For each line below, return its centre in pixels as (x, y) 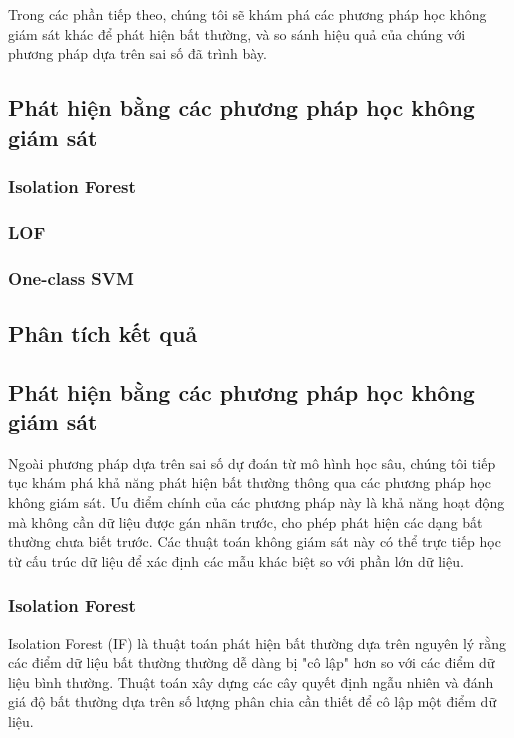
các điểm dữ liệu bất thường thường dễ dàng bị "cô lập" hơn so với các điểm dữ (251, 662)
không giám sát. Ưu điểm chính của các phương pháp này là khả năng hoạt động (256, 502)
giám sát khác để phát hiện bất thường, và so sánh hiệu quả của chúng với (237, 33)
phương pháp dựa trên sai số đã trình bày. (137, 53)
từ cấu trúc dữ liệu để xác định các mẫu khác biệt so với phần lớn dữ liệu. (236, 560)
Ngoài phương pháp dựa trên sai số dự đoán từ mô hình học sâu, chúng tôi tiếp (252, 462)
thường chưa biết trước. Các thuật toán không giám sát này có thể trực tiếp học (254, 541)
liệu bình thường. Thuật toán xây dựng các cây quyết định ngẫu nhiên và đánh (251, 681)
